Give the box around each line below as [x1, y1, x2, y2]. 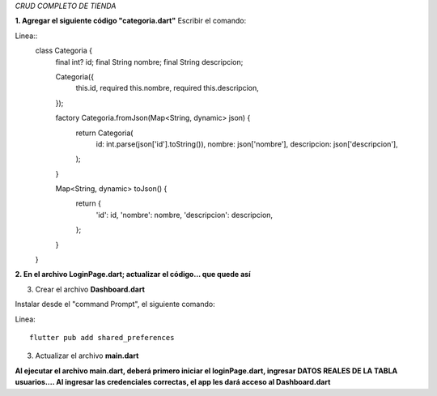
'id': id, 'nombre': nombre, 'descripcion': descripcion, [95, 210, 274, 219]
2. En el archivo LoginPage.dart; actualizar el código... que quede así [15, 270, 251, 279]
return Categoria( [75, 128, 134, 138]
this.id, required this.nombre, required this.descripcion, [75, 83, 259, 93]
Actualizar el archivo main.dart [35, 351, 139, 360]
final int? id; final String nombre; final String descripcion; [55, 57, 244, 66]
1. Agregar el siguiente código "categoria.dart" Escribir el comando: [15, 16, 247, 26]
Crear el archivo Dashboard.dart [35, 284, 146, 294]
